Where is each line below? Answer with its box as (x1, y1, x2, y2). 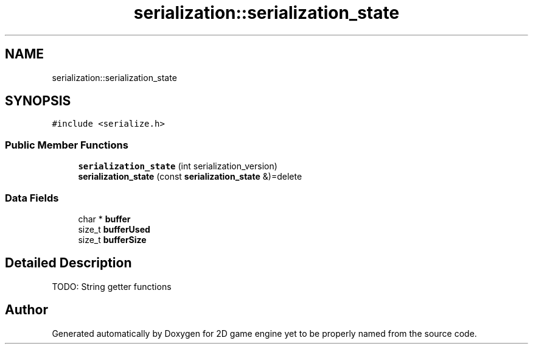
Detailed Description (5, 255, 132, 271)
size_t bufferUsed (78, 224, 150, 234)
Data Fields (5, 191, 59, 204)
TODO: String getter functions (52, 281, 172, 292)
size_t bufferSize (78, 234, 147, 245)
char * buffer (78, 213, 131, 224)
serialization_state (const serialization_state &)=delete (78, 171, 302, 182)
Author (5, 302, 48, 318)
